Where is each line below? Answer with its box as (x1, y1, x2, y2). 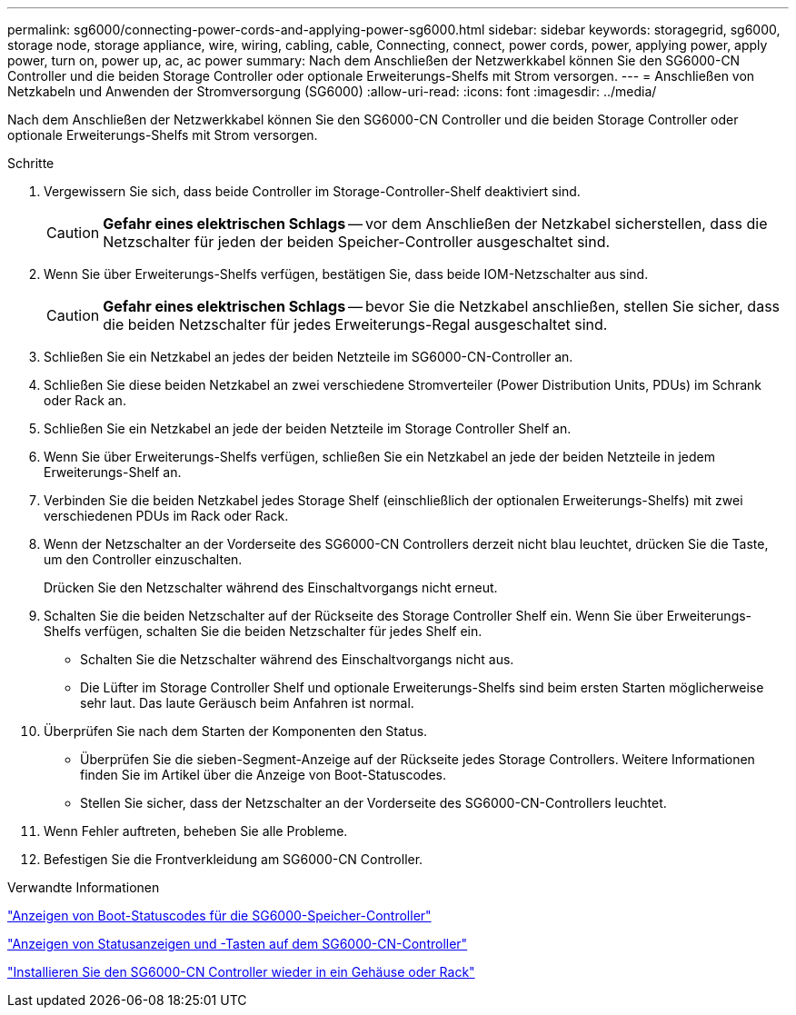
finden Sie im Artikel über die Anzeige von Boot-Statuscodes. (80, 767, 446, 782)
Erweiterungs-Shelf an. (44, 464, 182, 480)
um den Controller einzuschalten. (44, 552, 243, 567)
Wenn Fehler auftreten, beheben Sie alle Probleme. (44, 823, 348, 839)
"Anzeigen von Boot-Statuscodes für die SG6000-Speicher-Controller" (7, 908, 432, 923)
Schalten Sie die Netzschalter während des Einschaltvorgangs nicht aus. (80, 652, 514, 667)
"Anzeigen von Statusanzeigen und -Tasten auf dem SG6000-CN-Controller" (7, 936, 468, 951)
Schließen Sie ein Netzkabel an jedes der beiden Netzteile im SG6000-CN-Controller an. (44, 349, 573, 364)
